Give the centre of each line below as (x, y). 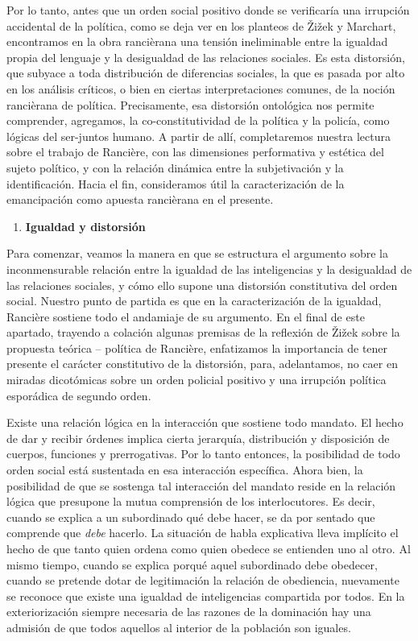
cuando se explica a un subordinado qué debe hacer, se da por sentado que (191, 517)
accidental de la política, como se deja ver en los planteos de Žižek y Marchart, (201, 25)
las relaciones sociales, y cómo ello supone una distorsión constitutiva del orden (202, 285)
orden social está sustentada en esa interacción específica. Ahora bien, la (185, 470)
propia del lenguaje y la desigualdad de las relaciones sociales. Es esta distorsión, (206, 57)
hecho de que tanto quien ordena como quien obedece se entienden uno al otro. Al (209, 548)
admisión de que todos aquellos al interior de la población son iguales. (179, 627)
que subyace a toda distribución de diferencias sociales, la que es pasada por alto (206, 73)
